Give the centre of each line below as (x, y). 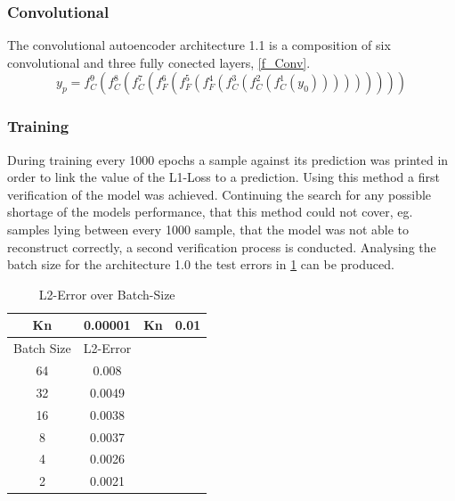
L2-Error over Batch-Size (107, 294)
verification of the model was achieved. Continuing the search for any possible (219, 194)
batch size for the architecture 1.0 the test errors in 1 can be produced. (201, 264)
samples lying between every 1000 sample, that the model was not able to (208, 229)
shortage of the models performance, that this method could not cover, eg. (210, 212)
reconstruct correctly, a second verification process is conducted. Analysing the (222, 246)
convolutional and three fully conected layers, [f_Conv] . (159, 62)
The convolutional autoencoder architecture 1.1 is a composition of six (199, 45)
